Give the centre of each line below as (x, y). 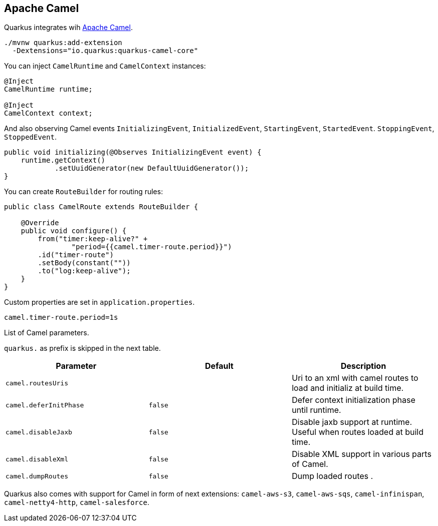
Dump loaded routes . (332, 476)
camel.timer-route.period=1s (61, 318)
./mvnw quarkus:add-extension (63, 43)
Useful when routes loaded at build (357, 432)
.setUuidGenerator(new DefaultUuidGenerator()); (152, 168)
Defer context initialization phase (353, 400)
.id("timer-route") (76, 255)
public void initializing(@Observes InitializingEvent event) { (133, 152)
